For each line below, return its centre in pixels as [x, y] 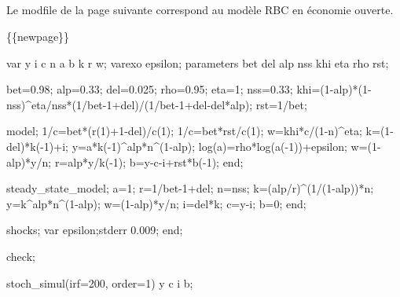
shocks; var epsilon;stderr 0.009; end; [95, 230]
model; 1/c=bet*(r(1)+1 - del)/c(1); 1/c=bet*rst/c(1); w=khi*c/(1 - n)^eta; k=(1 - [200, 131]
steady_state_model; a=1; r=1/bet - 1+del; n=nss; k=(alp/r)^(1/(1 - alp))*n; [190, 188]
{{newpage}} [38, 36]
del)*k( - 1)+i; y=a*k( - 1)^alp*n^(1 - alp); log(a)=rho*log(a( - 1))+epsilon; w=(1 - [194, 146]
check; [21, 256]
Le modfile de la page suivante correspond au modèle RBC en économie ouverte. [200, 10]
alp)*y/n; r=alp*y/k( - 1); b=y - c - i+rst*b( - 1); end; [125, 161]
